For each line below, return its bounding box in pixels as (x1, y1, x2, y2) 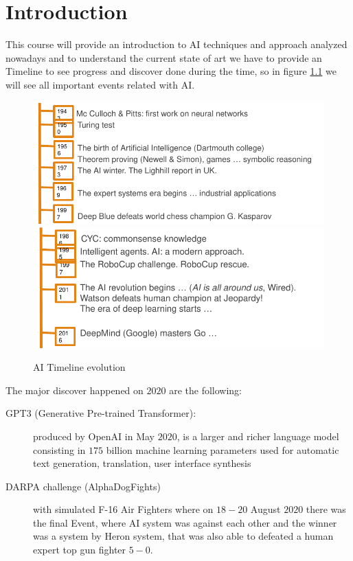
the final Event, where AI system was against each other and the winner (33, 515, 337, 529)
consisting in (33, 442, 86, 457)
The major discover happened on (5, 382, 144, 397)
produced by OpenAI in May (33, 428, 155, 443)
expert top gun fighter (33, 542, 126, 557)
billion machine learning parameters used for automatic (106, 442, 339, 457)
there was (306, 502, 346, 516)
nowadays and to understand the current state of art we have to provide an (5, 50, 322, 65)
